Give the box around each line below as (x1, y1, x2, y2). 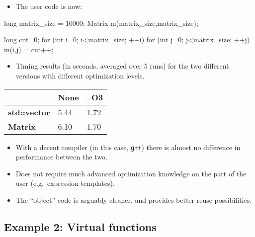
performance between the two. (15, 152, 107, 162)
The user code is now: (15, 1, 82, 11)
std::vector (8, 106, 50, 118)
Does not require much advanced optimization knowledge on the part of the (15, 168, 247, 178)
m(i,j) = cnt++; (4, 44, 54, 54)
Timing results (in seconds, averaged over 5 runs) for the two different (15, 61, 229, 71)
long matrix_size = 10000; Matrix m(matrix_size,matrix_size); (4, 17, 198, 28)
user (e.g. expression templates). (15, 178, 115, 188)
